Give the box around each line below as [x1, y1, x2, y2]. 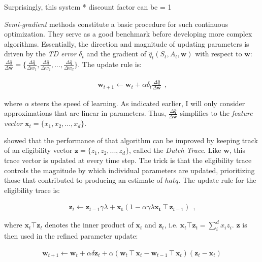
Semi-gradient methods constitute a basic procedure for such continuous [4, 18, 228, 29]
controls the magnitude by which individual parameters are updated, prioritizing [4, 165, 255, 175]
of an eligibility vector [4, 145, 73, 155]
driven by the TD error [4, 48, 77, 59]
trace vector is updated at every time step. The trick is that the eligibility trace [4, 154, 252, 165]
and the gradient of [86, 48, 146, 59]
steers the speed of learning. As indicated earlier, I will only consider [31, 97, 245, 108]
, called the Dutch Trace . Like [128, 145, 221, 155]
